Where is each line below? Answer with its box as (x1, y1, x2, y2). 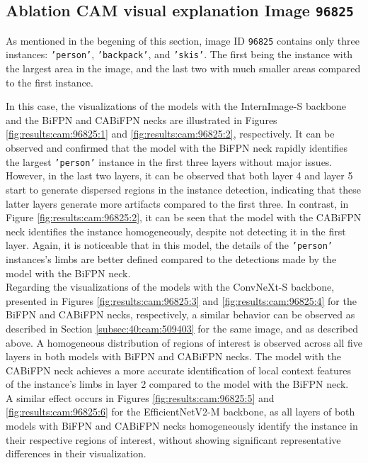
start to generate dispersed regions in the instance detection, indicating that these (6, 182, 361, 196)
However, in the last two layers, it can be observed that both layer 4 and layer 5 (6, 168, 353, 183)
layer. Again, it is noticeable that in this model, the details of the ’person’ (6, 238, 333, 252)
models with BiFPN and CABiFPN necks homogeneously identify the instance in (6, 418, 358, 433)
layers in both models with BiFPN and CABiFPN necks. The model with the (6, 349, 341, 364)
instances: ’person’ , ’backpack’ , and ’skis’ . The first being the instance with (6, 47, 352, 62)
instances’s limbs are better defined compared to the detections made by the (6, 251, 337, 266)
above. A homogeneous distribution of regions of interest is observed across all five (6, 335, 363, 350)
